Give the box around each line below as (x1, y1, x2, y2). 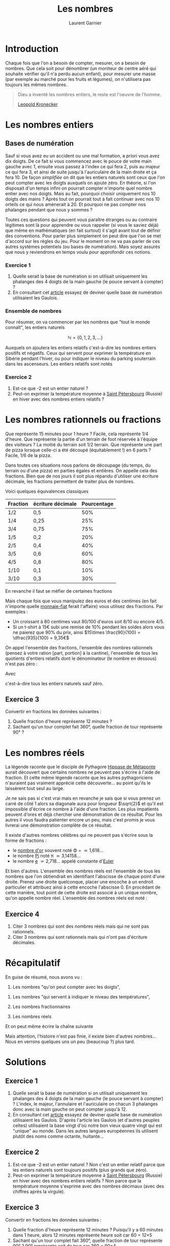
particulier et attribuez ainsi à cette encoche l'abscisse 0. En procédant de (5, 884, 161, 890)
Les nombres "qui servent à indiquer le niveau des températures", (12, 994, 150, 1000)
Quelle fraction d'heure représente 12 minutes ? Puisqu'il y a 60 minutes (12, 1226, 163, 1233)
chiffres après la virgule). (12, 1188, 65, 1195)
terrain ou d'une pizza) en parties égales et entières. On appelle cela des (5, 467, 157, 473)
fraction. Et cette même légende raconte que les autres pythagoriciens (5, 775, 153, 781)
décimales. (12, 939, 36, 946)
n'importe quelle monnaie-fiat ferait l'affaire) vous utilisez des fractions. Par (5, 603, 163, 609)
